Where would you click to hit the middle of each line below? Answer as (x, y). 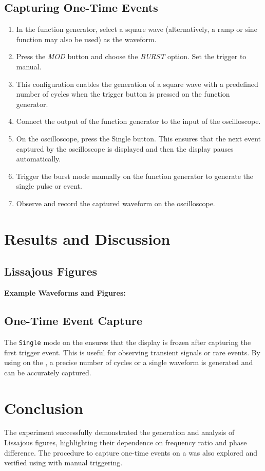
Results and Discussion (87, 238)
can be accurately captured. (48, 372)
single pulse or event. (49, 186)
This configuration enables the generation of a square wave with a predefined (137, 84)
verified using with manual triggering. (63, 463)
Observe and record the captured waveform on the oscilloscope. (116, 203)
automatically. (39, 159)
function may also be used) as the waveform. (86, 39)
